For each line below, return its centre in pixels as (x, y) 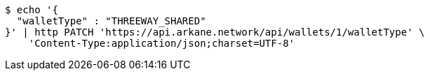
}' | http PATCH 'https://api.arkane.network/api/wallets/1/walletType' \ (215, 32)
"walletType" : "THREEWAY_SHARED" (111, 21)
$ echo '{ (32, 10)
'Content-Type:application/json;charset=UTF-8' (162, 43)
